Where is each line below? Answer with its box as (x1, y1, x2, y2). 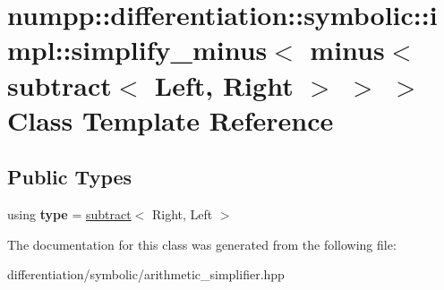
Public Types (7, 163, 132, 191)
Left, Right (154, 66, 294, 103)
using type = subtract (7, 205, 132, 224)
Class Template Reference (7, 101, 334, 138)
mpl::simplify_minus (7, 31, 268, 68)
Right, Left (151, 205, 213, 224)
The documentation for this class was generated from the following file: (7, 235, 397, 253)
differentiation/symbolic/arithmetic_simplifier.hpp (7, 265, 285, 284)
